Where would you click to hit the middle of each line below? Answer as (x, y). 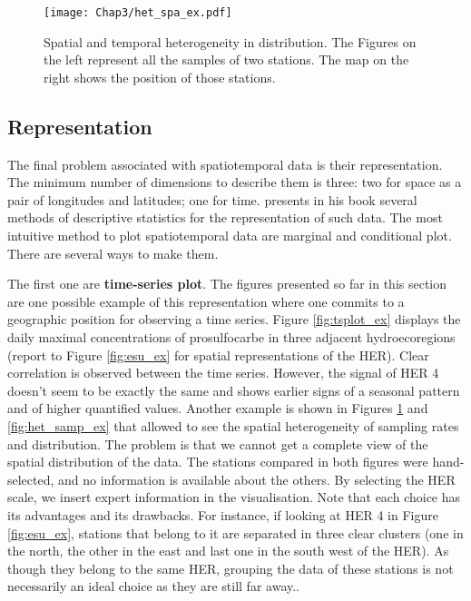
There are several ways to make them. (113, 253)
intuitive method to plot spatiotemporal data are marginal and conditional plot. (230, 236)
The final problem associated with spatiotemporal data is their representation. (225, 164)
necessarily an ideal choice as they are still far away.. (153, 586)
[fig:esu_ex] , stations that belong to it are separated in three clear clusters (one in (235, 532)
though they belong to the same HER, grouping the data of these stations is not (231, 568)
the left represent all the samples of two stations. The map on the (226, 59)
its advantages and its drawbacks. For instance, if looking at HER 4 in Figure (223, 514)
